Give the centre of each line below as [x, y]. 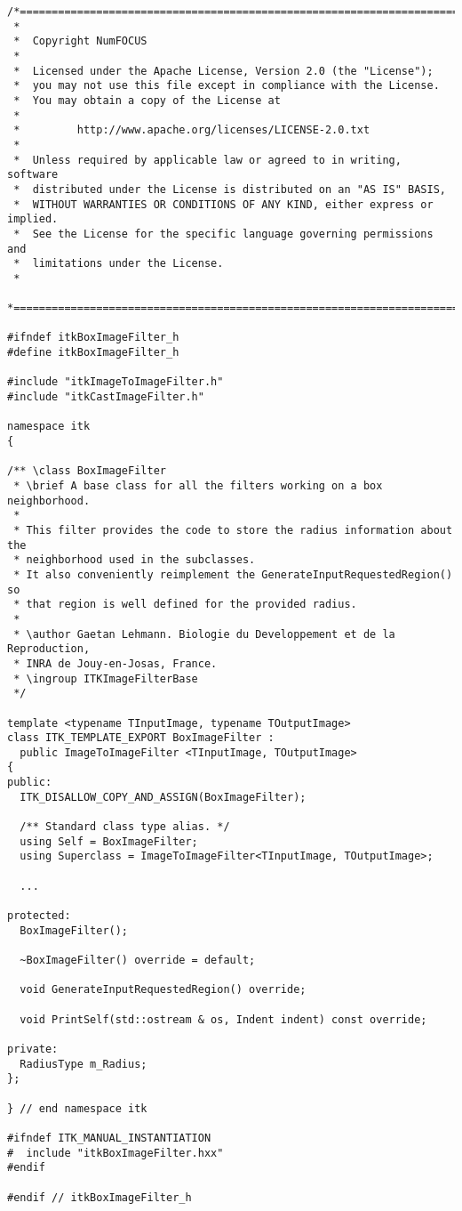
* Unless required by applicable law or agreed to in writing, [207, 160]
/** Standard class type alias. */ [125, 827]
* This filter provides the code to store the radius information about [233, 530]
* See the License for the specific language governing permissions [223, 234]
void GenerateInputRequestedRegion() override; [163, 990]
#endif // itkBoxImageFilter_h [100, 1197]
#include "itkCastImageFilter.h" [106, 397]
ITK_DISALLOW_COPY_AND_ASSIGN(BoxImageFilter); [163, 797]
